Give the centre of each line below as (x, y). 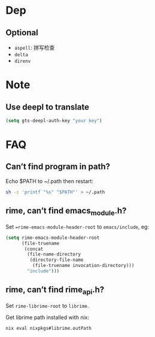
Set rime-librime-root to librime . (47, 305)
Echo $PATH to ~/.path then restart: (50, 181)
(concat (34, 249)
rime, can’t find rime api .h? (55, 291)
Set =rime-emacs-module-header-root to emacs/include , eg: (77, 227)
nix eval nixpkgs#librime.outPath (49, 328)
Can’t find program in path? (58, 167)
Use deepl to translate (47, 107)
